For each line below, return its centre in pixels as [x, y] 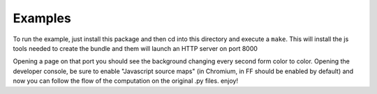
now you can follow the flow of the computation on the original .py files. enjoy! [126, 81]
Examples [42, 18]
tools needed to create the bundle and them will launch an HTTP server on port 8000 [135, 48]
